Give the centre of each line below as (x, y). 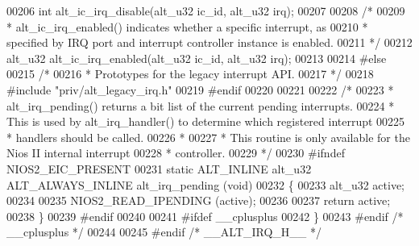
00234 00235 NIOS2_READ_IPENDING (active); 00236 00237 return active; (199, 200)
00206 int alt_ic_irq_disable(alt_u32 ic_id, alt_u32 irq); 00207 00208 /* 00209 (206, 10)
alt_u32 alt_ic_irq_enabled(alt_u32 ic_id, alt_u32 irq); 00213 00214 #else (197, 58)
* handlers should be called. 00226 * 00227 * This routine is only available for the (208, 137)
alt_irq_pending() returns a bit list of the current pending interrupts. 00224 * (201, 105)
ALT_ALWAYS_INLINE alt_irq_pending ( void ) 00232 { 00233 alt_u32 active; (205, 184)
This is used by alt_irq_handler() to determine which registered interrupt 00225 (206, 121)
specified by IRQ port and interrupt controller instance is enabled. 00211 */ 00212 (209, 42)
